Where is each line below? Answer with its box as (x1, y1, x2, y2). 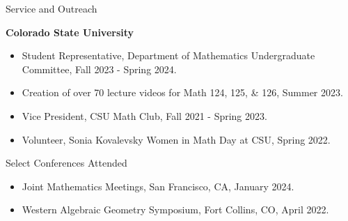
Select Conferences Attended (6, 155, 127, 170)
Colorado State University (6, 24, 134, 39)
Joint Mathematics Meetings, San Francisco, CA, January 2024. (22, 178, 294, 193)
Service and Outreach (6, 1, 97, 15)
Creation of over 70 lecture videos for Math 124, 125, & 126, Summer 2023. (22, 85, 343, 100)
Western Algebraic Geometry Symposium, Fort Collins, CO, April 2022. (22, 202, 329, 217)
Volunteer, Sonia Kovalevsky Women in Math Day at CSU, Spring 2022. (22, 132, 331, 146)
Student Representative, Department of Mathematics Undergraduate (22, 48, 315, 63)
